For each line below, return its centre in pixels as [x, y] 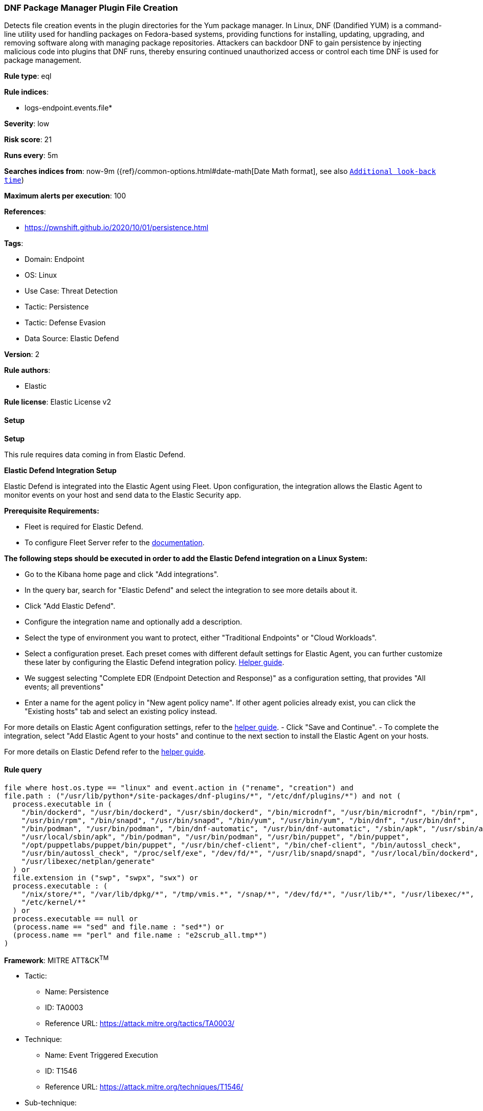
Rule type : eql [28, 76]
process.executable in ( [62, 804]
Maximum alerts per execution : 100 [65, 196]
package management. [43, 60]
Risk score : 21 [28, 140]
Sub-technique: [51, 1103]
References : [25, 212]
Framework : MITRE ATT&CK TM [57, 959]
